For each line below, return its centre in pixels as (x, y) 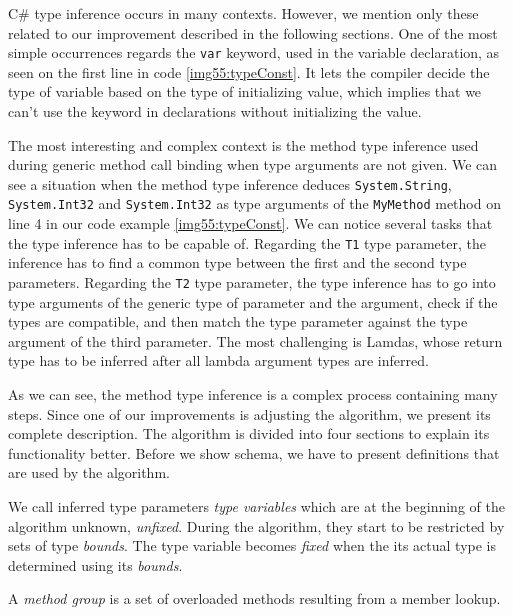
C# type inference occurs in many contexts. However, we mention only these (243, 13)
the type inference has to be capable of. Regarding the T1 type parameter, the (247, 242)
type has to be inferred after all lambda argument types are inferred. (218, 360)
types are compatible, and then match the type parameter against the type (238, 321)
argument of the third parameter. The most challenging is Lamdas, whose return (255, 340)
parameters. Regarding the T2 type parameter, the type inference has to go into (252, 281)
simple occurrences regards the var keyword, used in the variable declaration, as (254, 52)
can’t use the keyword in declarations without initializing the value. (215, 111)
